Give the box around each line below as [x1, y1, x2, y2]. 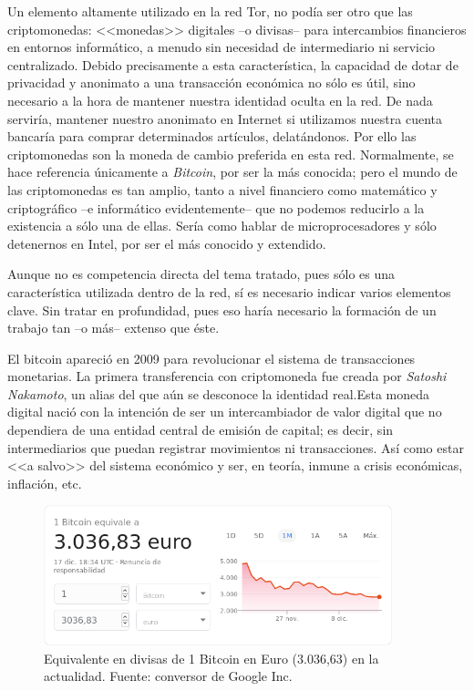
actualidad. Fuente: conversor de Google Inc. [44, 666, 293, 686]
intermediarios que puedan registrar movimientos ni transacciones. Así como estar [7, 438, 464, 457]
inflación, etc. [7, 473, 82, 492]
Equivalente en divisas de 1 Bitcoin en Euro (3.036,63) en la [44, 648, 379, 667]
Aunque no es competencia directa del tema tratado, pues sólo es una [7, 264, 396, 284]
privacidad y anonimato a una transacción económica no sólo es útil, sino [7, 73, 416, 92]
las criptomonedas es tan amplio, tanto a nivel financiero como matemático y [7, 180, 438, 199]
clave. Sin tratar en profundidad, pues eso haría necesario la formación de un [7, 300, 437, 319]
